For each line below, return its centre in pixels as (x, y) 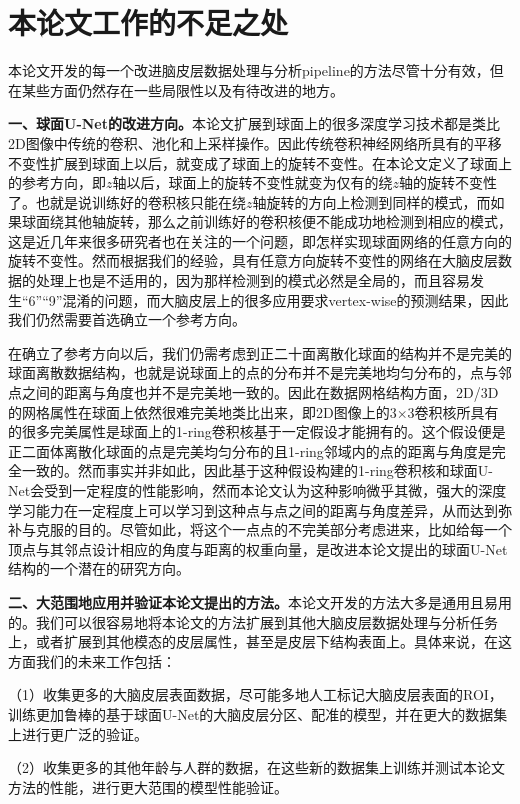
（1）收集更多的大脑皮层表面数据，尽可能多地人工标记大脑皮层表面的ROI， (255, 694)
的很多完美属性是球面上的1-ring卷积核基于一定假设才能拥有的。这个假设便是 (257, 431)
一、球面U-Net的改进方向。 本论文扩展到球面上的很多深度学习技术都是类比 (254, 123)
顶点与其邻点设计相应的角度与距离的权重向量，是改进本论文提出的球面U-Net (258, 548)
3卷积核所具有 (453, 411)
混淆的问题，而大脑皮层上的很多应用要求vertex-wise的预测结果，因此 (285, 299)
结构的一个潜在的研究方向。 (99, 568)
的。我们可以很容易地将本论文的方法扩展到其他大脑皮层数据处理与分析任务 (253, 621)
